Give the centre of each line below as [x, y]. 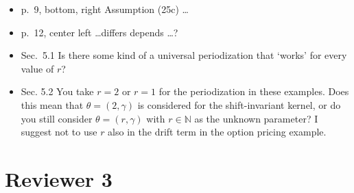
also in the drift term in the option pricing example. [217, 132]
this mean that [52, 104]
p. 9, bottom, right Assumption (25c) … [105, 9]
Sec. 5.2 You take [57, 91]
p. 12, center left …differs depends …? [99, 32]
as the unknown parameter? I [256, 118]
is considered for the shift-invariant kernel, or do [239, 104]
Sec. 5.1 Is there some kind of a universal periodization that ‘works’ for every [184, 55]
